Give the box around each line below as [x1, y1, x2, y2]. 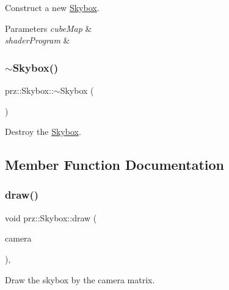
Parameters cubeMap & [5, 21, 92, 34]
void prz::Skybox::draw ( [5, 211, 97, 224]
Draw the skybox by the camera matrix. [5, 273, 155, 286]
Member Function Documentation [5, 155, 225, 174]
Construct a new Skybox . [5, 1, 100, 13]
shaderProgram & [5, 34, 70, 47]
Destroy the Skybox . [5, 125, 81, 138]
